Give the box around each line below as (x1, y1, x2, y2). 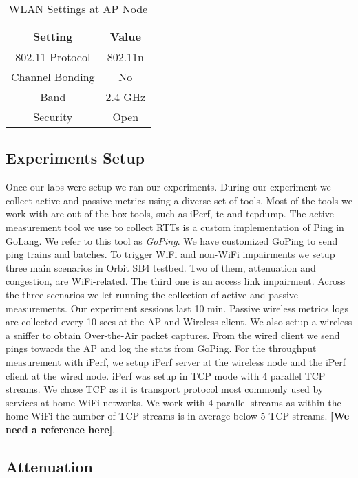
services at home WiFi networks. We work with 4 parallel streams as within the (6, 395, 341, 409)
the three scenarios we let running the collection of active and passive (6, 287, 299, 301)
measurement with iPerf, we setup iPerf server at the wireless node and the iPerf (6, 354, 346, 369)
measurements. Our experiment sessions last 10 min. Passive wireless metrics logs (6, 301, 348, 315)
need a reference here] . (6, 422, 116, 436)
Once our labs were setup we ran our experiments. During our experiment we (6, 180, 331, 194)
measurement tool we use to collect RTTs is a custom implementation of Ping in (6, 219, 344, 234)
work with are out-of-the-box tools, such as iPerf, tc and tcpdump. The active (6, 206, 334, 221)
